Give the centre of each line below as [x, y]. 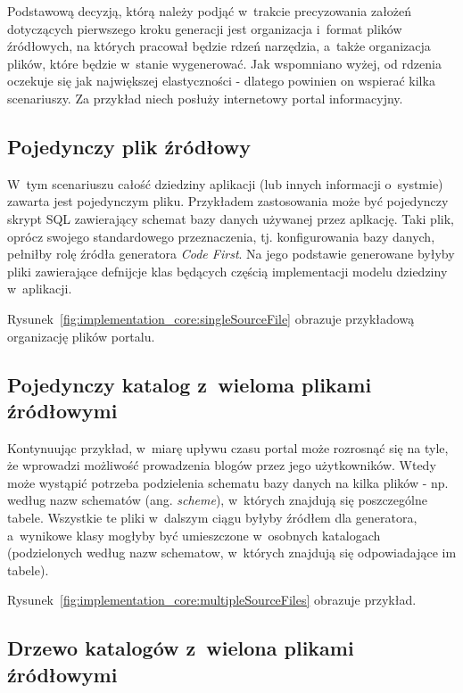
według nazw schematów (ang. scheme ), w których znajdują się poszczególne [217, 500]
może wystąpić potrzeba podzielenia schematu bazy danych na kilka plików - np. [228, 482]
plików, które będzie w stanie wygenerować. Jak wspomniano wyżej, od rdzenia [224, 63]
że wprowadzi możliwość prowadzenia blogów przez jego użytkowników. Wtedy [222, 465]
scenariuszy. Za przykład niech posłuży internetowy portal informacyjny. [205, 98]
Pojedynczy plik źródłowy [129, 146]
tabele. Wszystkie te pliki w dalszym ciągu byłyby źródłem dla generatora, [212, 518]
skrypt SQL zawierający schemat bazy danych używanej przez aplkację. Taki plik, [231, 218]
